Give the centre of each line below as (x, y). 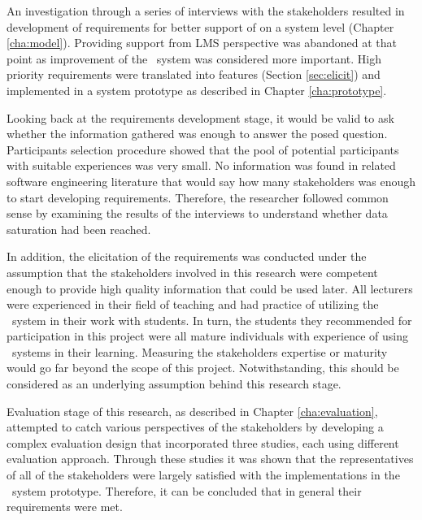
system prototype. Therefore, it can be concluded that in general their (187, 490)
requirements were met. (65, 507)
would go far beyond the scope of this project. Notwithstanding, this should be (203, 368)
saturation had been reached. (79, 229)
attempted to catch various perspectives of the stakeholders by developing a (195, 427)
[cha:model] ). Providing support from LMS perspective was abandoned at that (202, 43)
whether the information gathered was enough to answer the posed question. (197, 134)
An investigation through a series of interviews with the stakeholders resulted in (206, 11)
